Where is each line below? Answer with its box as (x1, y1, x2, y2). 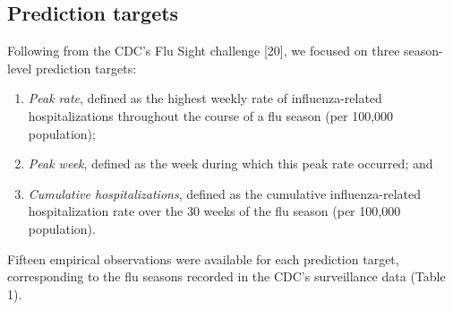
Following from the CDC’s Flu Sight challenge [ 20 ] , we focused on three (7, 41, 400, 60)
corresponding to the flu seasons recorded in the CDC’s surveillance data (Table (7, 267, 446, 286)
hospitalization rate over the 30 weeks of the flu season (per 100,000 (28, 202, 401, 220)
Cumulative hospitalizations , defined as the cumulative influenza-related (28, 184, 422, 202)
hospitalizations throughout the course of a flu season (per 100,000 (28, 106, 394, 125)
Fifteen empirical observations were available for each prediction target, (7, 249, 399, 268)
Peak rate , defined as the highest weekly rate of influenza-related (28, 89, 382, 108)
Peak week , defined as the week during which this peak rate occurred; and (28, 154, 433, 173)
